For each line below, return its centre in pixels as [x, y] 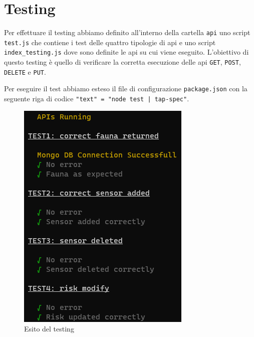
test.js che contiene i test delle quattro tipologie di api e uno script [110, 42]
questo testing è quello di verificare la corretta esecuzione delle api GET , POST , [122, 62]
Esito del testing [49, 329]
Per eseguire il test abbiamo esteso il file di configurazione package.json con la [126, 89]
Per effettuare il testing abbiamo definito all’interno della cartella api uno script [127, 32]
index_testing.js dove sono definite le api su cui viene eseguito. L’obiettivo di [126, 52]
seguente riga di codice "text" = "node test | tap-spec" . [97, 99]
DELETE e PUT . [25, 71]
